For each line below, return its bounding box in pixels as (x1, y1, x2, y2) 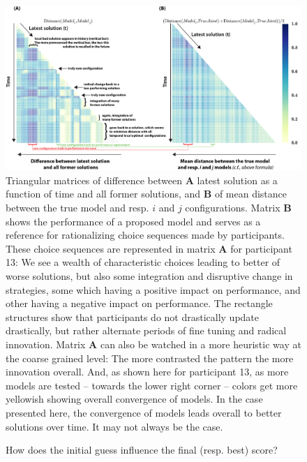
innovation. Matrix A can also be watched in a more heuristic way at (6, 336, 301, 351)
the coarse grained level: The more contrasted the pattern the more (6, 350, 294, 365)
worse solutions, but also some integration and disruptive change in (6, 268, 293, 283)
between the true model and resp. (6, 200, 149, 215)
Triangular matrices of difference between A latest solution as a (6, 172, 278, 187)
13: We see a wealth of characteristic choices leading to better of (6, 255, 280, 269)
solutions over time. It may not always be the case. (6, 419, 223, 433)
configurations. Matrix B (185, 200, 292, 215)
